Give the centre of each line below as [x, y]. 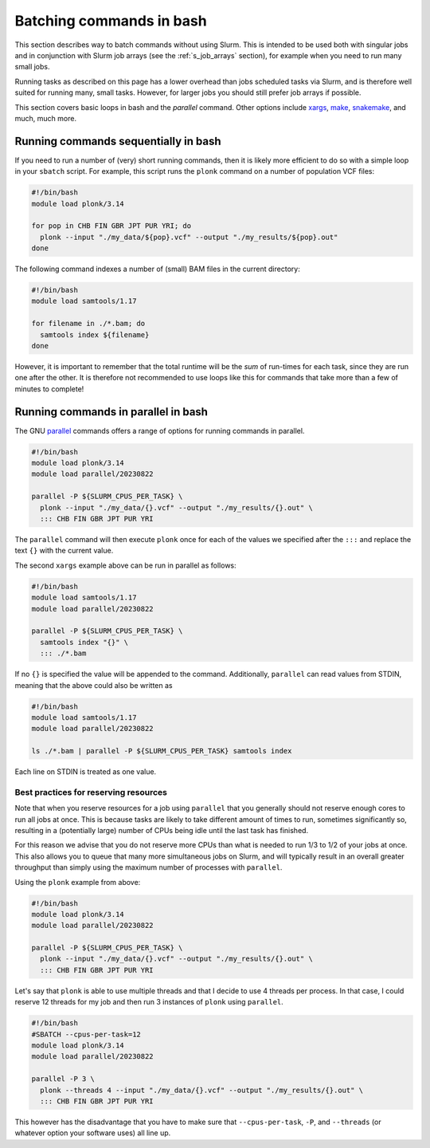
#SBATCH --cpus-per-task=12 [86, 1034]
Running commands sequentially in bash [118, 141]
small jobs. [33, 67]
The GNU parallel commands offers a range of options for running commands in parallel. [160, 431]
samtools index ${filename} [95, 334]
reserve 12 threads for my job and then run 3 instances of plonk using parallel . [149, 1002]
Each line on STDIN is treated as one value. [86, 772]
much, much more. [46, 118]
